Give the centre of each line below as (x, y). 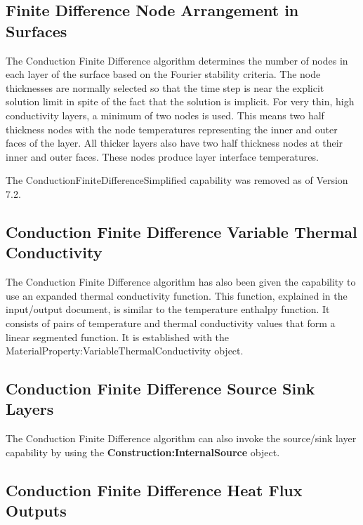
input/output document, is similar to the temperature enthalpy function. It (168, 309)
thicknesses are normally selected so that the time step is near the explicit (165, 87)
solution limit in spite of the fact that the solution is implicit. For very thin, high (180, 101)
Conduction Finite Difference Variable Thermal (181, 231)
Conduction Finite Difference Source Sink (160, 388)
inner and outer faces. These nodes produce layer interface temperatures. (162, 156)
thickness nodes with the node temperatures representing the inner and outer (172, 129)
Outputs (36, 511)
